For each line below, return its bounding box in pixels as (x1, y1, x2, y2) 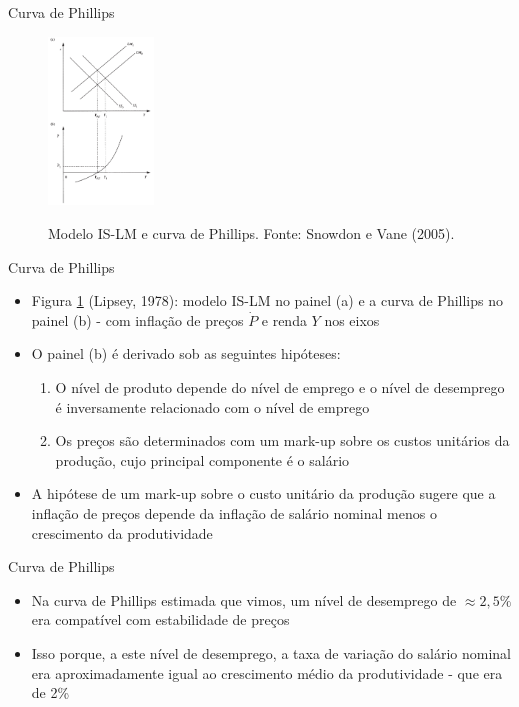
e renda (261, 309, 307, 330)
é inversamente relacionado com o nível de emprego (55, 396, 370, 417)
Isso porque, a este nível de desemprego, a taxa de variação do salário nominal (31, 642, 512, 663)
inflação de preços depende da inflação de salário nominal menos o (31, 502, 437, 523)
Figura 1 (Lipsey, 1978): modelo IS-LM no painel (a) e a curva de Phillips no (31, 290, 503, 311)
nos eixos (324, 309, 380, 330)
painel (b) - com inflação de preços (31, 309, 244, 330)
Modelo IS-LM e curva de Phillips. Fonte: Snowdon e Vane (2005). (48, 223, 455, 244)
